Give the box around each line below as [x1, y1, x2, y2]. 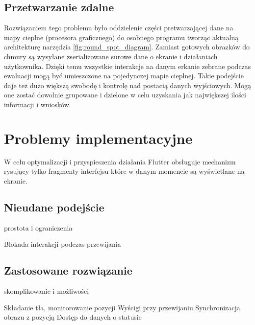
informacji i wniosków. [4, 99, 71, 109]
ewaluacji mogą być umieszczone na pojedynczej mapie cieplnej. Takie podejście [4, 70, 244, 81]
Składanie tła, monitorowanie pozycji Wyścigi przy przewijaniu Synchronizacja [4, 302, 240, 312]
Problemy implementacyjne [4, 128, 193, 148]
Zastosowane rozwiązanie [4, 263, 132, 278]
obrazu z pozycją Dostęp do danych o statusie [4, 312, 142, 322]
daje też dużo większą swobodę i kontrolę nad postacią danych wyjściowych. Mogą [4, 80, 251, 90]
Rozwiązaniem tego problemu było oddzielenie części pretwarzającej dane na [4, 23, 233, 33]
